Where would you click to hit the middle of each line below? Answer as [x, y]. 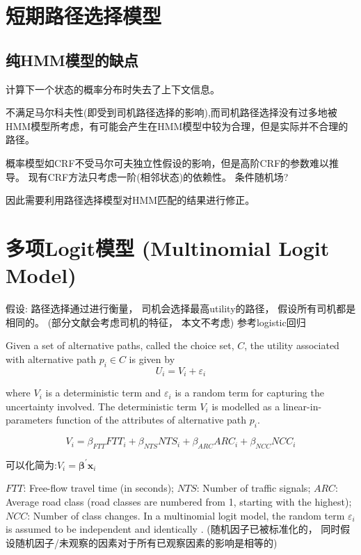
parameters [29, 420]
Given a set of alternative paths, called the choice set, [120, 345]
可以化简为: [31, 464]
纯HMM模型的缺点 [72, 59]
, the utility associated [292, 345]
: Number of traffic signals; [254, 488]
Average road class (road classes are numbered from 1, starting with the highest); [179, 502]
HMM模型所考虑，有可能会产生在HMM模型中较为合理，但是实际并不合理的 [177, 126]
